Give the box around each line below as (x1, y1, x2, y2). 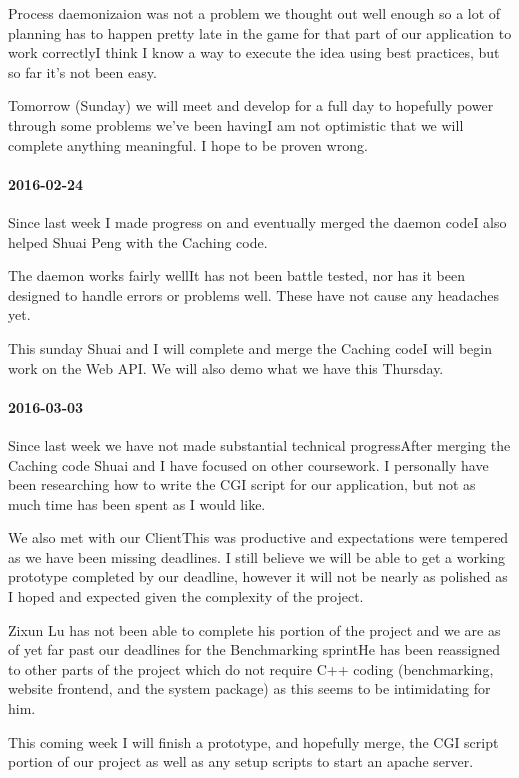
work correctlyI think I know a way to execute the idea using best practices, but (8, 42, 500, 63)
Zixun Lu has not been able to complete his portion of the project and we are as (8, 619, 501, 640)
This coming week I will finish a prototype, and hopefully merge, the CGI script (8, 731, 499, 752)
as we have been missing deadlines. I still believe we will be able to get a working (8, 546, 505, 567)
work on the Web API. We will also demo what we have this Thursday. (8, 357, 444, 378)
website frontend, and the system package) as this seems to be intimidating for (8, 678, 491, 699)
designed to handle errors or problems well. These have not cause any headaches (8, 284, 499, 305)
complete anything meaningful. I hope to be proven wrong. (8, 134, 368, 155)
